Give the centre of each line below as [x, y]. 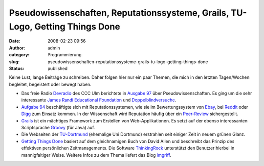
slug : [14, 62]
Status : [17, 68]
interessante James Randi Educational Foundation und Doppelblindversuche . [99, 100]
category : [19, 55]
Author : [17, 48]
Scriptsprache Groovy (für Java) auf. [58, 128]
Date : [15, 41]
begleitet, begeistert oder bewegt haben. [50, 84]
